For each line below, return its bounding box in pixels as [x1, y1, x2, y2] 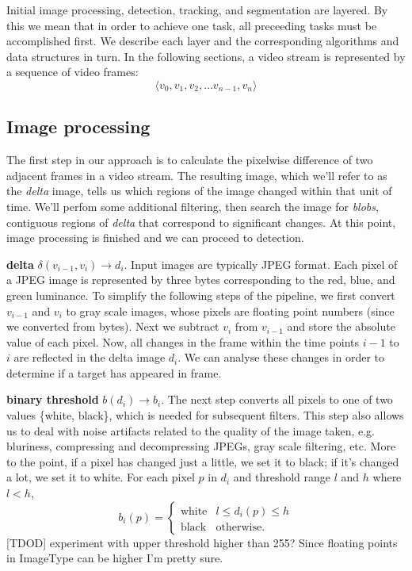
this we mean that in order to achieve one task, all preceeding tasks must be [6, 17, 377, 33]
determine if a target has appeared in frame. [6, 364, 222, 381]
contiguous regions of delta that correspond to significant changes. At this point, [6, 213, 396, 230]
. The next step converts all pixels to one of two [161, 391, 393, 408]
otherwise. [216, 521, 265, 533]
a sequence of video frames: [6, 63, 139, 80]
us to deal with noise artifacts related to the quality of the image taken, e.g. [6, 422, 376, 439]
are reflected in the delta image [13, 349, 166, 366]
